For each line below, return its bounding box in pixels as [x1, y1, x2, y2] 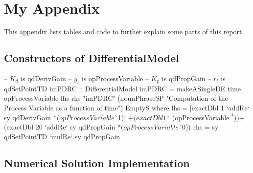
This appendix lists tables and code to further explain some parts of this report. [4, 26, 244, 37]
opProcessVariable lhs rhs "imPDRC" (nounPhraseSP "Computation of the [4, 93, 228, 103]
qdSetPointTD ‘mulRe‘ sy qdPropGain [4, 131, 120, 141]
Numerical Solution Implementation [4, 155, 190, 170]
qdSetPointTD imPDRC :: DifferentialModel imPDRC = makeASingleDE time [4, 83, 241, 93]
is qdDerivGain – [21, 73, 72, 83]
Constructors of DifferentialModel [4, 50, 179, 65]
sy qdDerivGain [4, 112, 51, 122]
